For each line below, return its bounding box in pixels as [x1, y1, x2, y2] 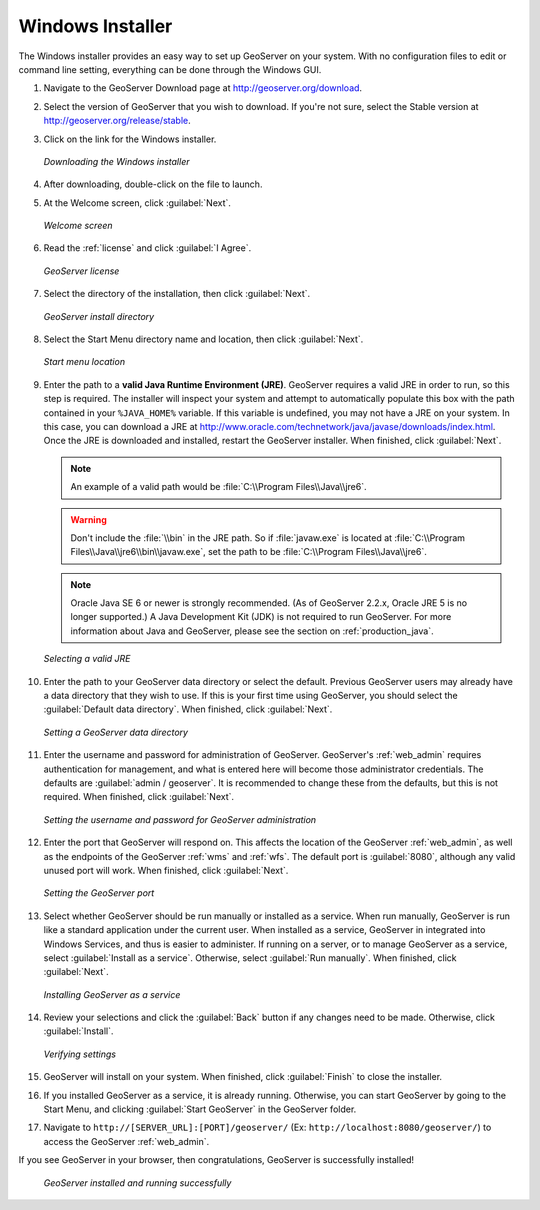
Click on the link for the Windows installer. [43, 133, 217, 145]
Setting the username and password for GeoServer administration [43, 813, 317, 825]
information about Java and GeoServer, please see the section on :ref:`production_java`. [70, 625, 434, 637]
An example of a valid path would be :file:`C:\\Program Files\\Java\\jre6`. [70, 481, 367, 493]
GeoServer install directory [43, 310, 155, 322]
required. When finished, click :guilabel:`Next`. [43, 791, 235, 803]
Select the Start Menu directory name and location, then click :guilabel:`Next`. [43, 333, 364, 345]
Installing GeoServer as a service [43, 988, 181, 1000]
